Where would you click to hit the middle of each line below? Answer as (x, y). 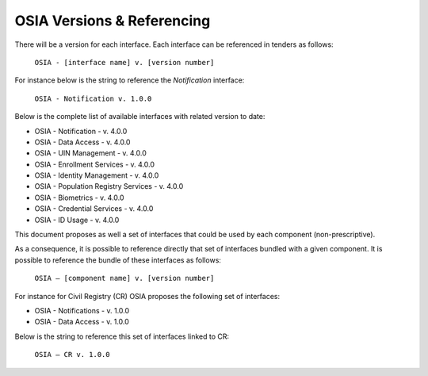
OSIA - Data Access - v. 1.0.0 (82, 322)
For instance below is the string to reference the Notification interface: (130, 80)
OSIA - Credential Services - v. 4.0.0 (94, 209)
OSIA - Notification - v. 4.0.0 (81, 131)
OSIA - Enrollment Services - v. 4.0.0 (94, 164)
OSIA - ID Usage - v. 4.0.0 (77, 220)
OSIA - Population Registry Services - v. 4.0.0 (109, 186)
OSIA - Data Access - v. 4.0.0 (82, 142)
